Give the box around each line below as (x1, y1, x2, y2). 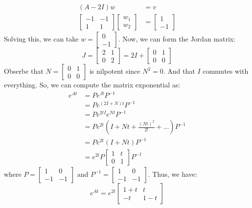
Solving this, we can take (4, 34, 79, 44)
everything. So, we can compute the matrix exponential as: (4, 80, 181, 90)
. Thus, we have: (148, 168, 197, 179)
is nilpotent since (89, 66, 140, 76)
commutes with (203, 66, 249, 76)
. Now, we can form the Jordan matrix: (118, 34, 236, 44)
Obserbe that (4, 66, 44, 76)
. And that (163, 66, 195, 76)
